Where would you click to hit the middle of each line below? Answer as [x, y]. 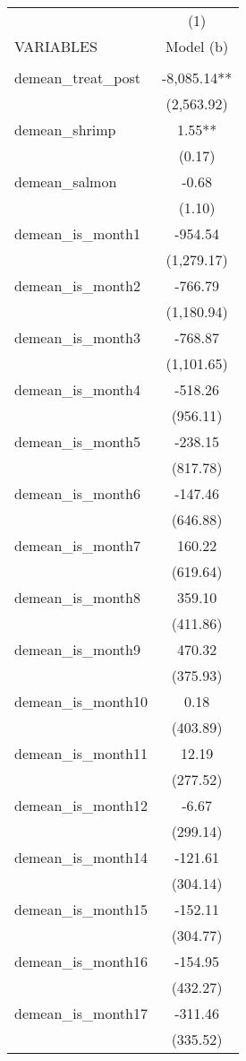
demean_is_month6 [77, 493]
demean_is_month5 [77, 441]
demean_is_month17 [81, 1013]
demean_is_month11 [81, 753]
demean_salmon [66, 181]
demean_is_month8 [77, 597]
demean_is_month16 [81, 961]
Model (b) [197, 46]
